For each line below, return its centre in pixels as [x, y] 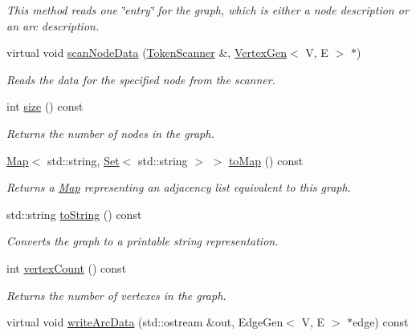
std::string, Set [83, 160]
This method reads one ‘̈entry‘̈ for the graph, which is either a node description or [208, 10]
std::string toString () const [74, 214]
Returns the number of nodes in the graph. [110, 133]
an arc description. [53, 25]
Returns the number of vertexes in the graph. [116, 295]
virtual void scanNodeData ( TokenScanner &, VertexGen [147, 53]
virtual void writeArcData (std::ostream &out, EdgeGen [145, 322]
